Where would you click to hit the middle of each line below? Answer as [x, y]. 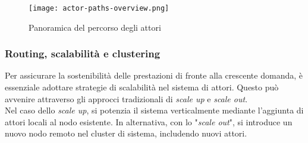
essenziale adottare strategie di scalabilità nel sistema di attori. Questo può [142, 87]
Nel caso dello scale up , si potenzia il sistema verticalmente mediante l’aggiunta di [154, 110]
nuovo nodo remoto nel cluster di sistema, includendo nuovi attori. [126, 133]
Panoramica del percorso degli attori [95, 27]
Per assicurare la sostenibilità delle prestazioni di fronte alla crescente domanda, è [154, 75]
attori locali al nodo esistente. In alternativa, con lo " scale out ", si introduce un [149, 121]
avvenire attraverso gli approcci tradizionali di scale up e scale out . [126, 98]
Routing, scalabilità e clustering [83, 53]
